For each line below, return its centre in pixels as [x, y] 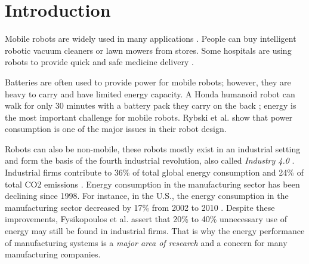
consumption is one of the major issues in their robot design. [116, 129]
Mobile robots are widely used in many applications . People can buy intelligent [151, 39]
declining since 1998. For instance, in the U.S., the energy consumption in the [147, 196]
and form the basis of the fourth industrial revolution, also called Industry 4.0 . [150, 160]
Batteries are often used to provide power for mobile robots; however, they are [148, 82]
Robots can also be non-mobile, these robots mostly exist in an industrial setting [153, 148]
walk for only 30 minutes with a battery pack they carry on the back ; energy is [151, 105]
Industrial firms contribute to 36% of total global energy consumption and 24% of [154, 172]
